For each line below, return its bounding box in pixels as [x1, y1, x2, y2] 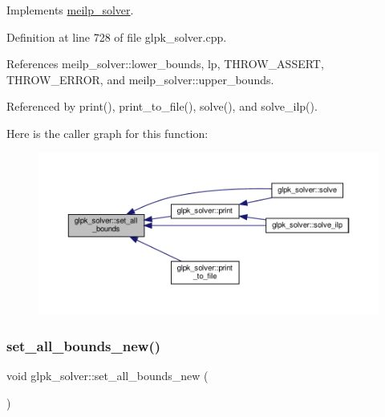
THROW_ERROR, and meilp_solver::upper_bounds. [6, 71, 274, 87]
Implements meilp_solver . [6, 2, 134, 18]
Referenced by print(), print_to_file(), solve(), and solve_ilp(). [6, 98, 318, 115]
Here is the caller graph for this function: [6, 124, 209, 141]
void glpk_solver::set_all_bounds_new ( [6, 367, 209, 384]
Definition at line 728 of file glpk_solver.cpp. [6, 28, 227, 45]
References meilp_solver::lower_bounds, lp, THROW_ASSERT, [6, 55, 324, 72]
